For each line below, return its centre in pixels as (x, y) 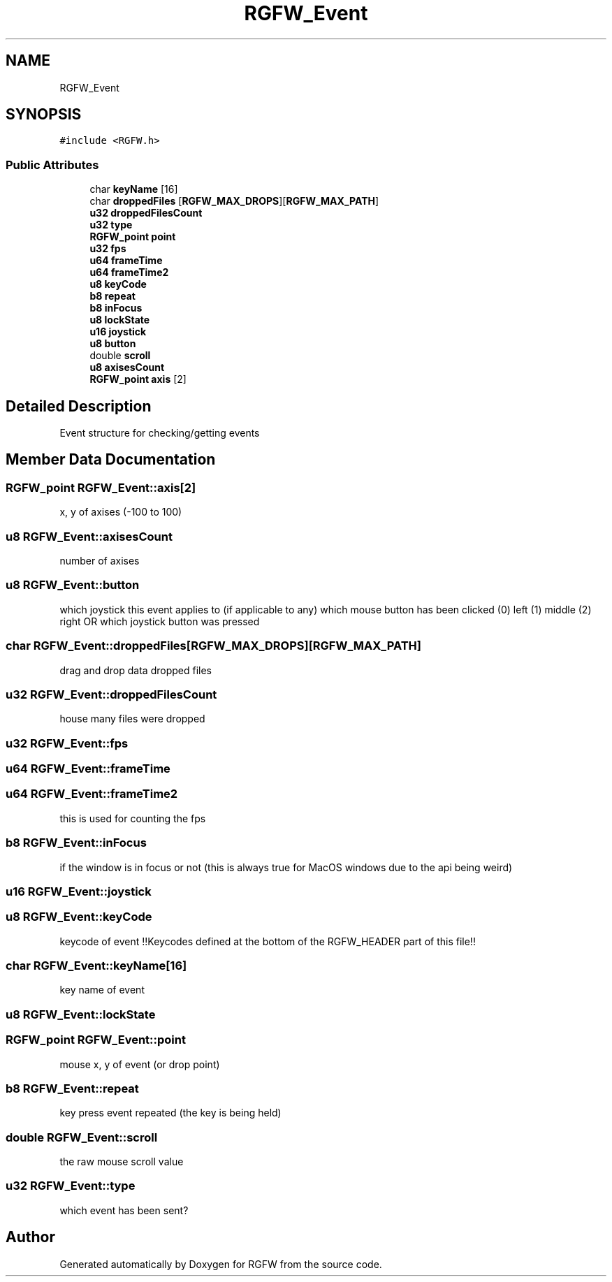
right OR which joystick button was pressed (160, 621)
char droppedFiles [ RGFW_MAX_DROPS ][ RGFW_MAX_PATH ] (234, 201)
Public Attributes (52, 165)
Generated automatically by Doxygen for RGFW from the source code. (221, 1264)
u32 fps (108, 249)
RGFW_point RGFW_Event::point (96, 1040)
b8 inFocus (116, 308)
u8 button (113, 344)
